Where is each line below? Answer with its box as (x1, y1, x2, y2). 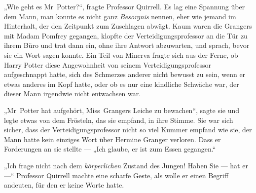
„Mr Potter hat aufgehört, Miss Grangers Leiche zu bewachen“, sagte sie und (4, 105, 240, 115)
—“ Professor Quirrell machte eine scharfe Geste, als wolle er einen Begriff (4, 170, 228, 180)
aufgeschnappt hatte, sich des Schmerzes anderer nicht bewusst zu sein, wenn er (4, 69, 246, 79)
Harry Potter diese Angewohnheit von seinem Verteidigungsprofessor (4, 59, 212, 70)
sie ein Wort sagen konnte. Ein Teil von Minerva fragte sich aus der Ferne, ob (4, 49, 238, 60)
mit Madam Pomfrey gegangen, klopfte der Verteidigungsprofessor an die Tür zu (4, 30, 248, 40)
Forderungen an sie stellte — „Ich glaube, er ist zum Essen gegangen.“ (4, 144, 216, 154)
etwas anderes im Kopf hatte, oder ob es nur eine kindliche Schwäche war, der (4, 78, 239, 89)
